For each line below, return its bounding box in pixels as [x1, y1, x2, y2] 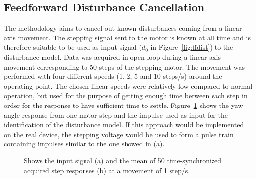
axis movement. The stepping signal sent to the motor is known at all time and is [4, 32, 251, 42]
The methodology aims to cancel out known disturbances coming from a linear [4, 23, 242, 33]
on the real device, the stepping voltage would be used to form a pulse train [4, 129, 234, 139]
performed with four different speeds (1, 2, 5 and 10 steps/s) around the [4, 71, 222, 81]
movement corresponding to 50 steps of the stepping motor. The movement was [4, 61, 245, 72]
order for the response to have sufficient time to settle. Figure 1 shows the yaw [4, 100, 243, 110]
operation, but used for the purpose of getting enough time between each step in [4, 90, 248, 101]
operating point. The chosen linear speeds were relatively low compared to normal [4, 80, 253, 91]
